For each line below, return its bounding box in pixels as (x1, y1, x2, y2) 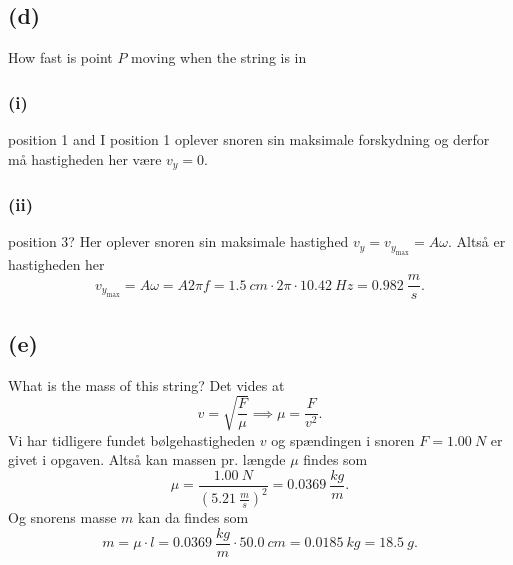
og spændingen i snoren (271, 429, 415, 450)
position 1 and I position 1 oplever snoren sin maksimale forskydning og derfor (8, 129, 490, 150)
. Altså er (447, 231, 506, 252)
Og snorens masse (8, 507, 117, 528)
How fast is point (8, 47, 113, 68)
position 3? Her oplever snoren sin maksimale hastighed (8, 231, 349, 252)
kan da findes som (138, 507, 249, 528)
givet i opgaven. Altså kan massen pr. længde (8, 449, 286, 470)
